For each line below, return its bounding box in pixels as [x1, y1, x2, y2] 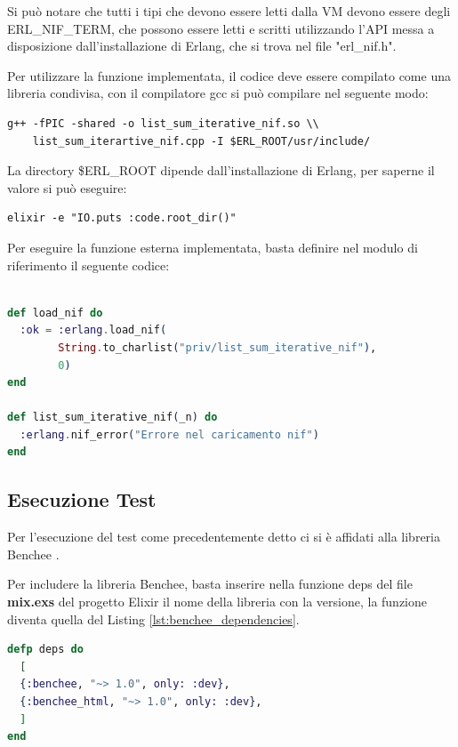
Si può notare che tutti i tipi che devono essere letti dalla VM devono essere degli [7, 2, 451, 20]
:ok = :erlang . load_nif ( [20, 324, 167, 337]
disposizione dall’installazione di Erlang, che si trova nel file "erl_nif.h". [7, 36, 397, 55]
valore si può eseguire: [7, 178, 127, 197]
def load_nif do [7, 306, 103, 319]
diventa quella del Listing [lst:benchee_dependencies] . [7, 609, 300, 628]
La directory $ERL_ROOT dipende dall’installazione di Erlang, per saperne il [7, 161, 435, 180]
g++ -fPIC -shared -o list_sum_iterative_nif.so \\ [7, 116, 319, 130]
